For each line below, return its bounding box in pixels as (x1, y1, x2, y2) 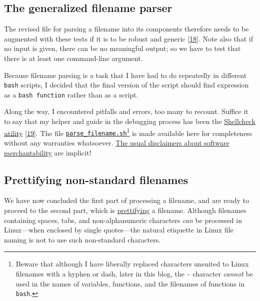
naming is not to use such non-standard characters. (4, 234, 161, 244)
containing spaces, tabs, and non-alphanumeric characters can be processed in (4, 214, 242, 225)
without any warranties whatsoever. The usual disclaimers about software (4, 137, 229, 147)
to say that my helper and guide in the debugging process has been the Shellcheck (4, 116, 255, 126)
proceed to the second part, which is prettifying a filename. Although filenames (4, 204, 246, 215)
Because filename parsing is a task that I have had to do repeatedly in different (4, 69, 247, 80)
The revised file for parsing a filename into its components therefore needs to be (4, 23, 249, 34)
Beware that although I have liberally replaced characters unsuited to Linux (15, 258, 249, 269)
